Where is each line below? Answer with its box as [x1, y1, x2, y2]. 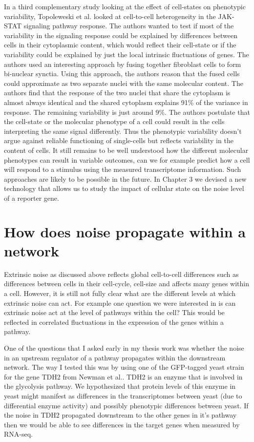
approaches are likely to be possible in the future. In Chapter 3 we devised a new [4, 173, 247, 184]
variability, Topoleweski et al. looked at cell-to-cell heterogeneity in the [4, 11, 216, 21]
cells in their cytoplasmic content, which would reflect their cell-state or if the [4, 40, 236, 50]
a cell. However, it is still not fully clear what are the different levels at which [4, 288, 235, 298]
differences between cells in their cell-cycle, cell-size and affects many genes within [4, 278, 250, 289]
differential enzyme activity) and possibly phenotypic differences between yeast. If [4, 400, 249, 410]
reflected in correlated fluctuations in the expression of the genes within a [4, 316, 224, 327]
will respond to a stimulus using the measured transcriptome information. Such [4, 164, 241, 174]
